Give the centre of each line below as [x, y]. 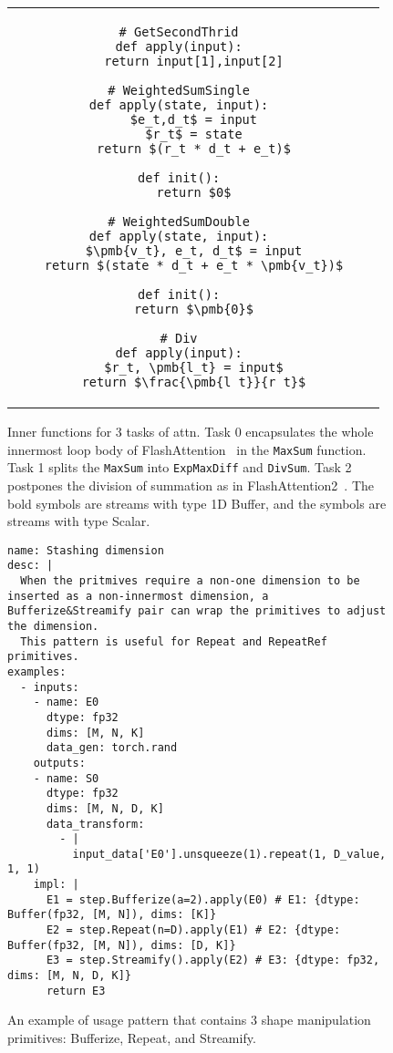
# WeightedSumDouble [179, 222]
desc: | [31, 566]
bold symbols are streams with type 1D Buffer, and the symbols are [197, 503]
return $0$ [194, 192]
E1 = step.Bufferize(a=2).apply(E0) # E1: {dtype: [203, 899]
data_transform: [95, 824]
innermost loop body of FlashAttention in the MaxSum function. [187, 449]
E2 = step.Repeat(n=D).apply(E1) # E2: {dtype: [193, 930]
